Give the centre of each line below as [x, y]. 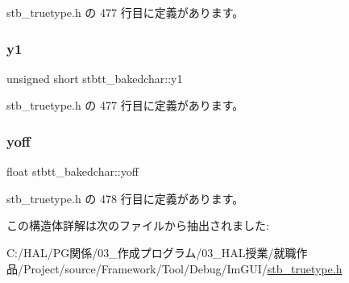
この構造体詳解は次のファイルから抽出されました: [138, 225]
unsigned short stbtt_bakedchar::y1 [95, 78]
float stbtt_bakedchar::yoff [73, 171]
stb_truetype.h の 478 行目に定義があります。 [125, 198]
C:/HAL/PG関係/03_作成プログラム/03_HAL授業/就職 [152, 252]
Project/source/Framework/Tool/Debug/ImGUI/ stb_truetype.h [183, 268]
